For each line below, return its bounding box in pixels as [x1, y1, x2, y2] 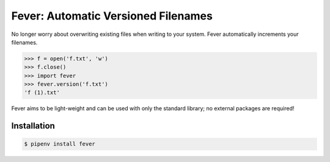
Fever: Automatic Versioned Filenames [11, 9, 213, 23]
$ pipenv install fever [24, 141, 96, 147]
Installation [11, 121, 55, 131]
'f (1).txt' [24, 89, 61, 96]
